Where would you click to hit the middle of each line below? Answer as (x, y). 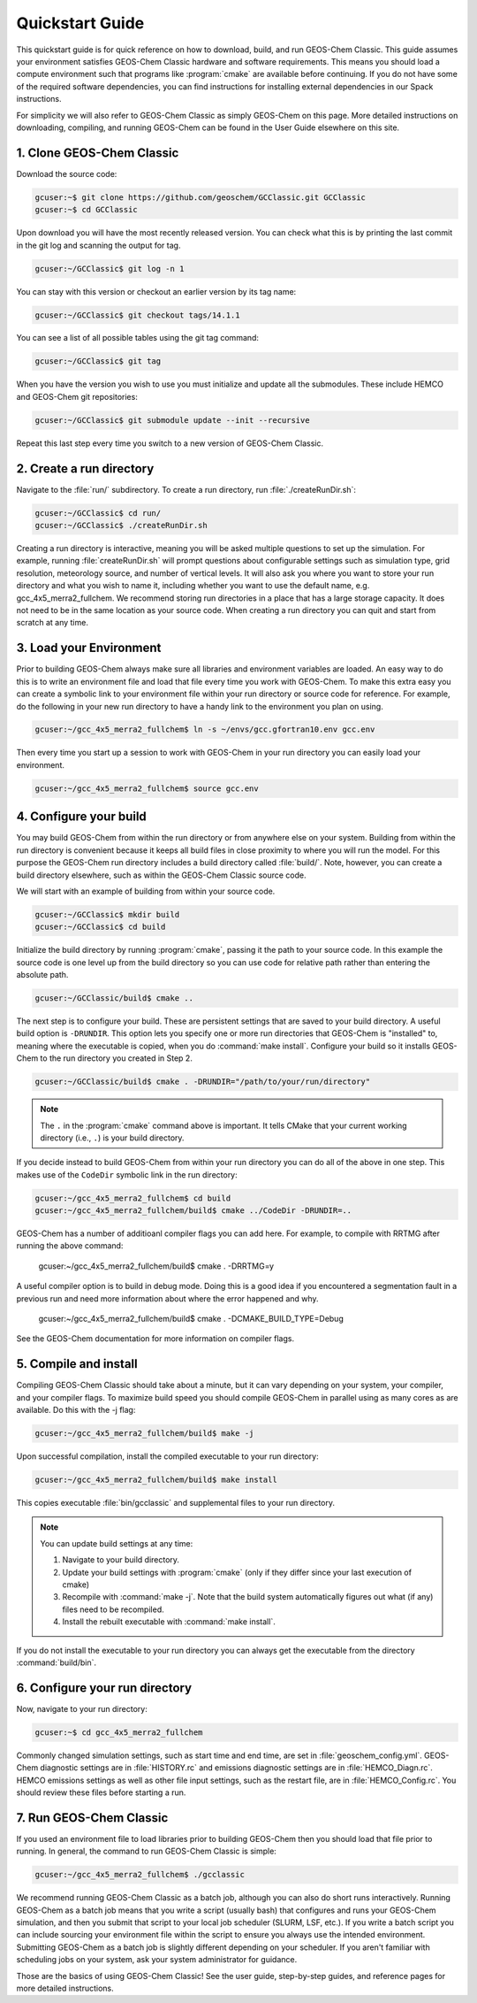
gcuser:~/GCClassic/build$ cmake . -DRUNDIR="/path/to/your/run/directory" (203, 1082)
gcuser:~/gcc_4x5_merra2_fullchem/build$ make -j (144, 1434)
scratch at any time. (52, 623)
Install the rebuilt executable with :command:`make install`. (169, 1622)
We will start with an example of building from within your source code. (146, 891)
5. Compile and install (77, 1364)
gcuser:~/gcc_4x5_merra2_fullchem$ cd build (133, 1198)
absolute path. (42, 975)
